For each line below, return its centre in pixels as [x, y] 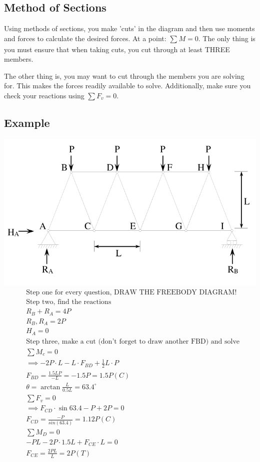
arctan [50, 387]
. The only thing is [227, 38]
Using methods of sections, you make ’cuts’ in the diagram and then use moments [129, 28]
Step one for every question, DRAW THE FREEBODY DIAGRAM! [131, 293]
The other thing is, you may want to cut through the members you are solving [124, 75]
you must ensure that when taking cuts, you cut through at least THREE [117, 49]
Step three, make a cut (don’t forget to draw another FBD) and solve [133, 341]
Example [27, 122]
